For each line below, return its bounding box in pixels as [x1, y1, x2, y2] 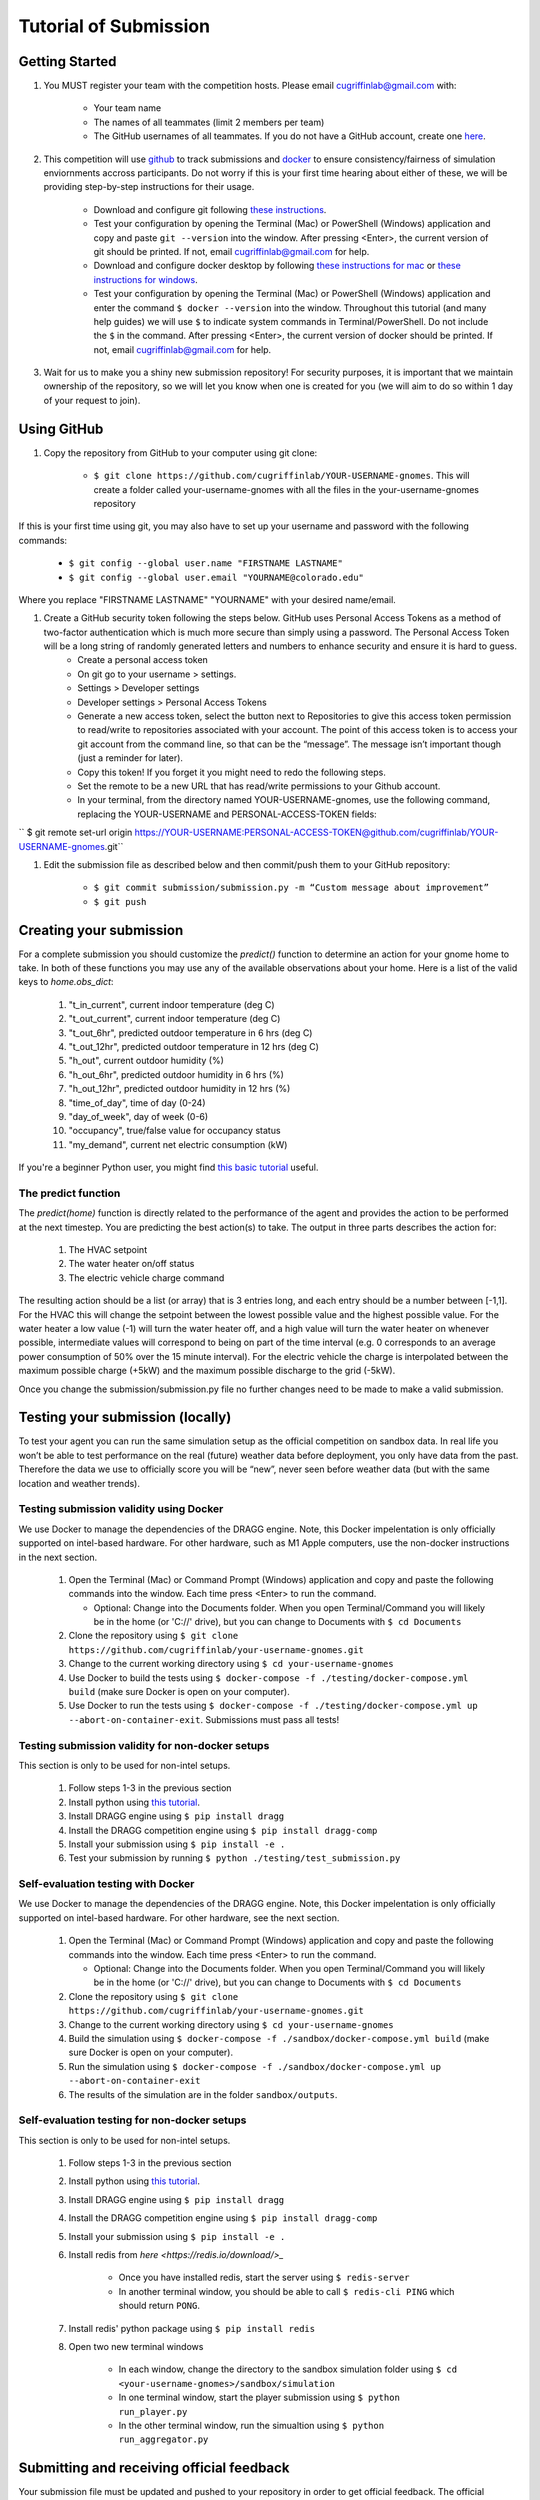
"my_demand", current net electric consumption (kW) [68, 1138, 288, 1150]
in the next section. [18, 1551, 98, 1563]
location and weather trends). [18, 1477, 140, 1489]
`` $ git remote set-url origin [18, 826, 133, 839]
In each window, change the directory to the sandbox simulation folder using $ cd [118, 2363, 458, 2375]
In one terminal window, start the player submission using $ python [118, 2391, 400, 2404]
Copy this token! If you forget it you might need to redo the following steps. [77, 766, 387, 778]
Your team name [93, 102, 162, 114]
